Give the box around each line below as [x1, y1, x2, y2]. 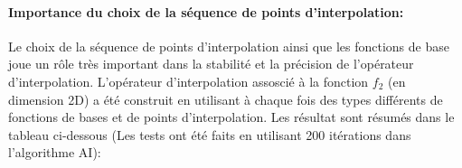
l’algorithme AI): [8, 143, 101, 162]
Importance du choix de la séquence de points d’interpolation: [8, 2, 404, 21]
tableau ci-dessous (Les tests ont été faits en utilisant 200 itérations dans [8, 125, 411, 144]
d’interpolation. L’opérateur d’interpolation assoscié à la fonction [8, 71, 369, 90]
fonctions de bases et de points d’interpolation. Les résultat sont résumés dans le [8, 107, 455, 126]
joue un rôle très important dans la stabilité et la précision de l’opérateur [8, 54, 414, 73]
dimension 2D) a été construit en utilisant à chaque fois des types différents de [8, 89, 443, 108]
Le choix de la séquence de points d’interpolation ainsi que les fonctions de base [8, 36, 449, 55]
